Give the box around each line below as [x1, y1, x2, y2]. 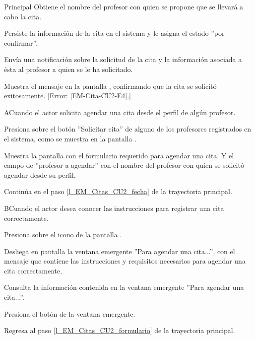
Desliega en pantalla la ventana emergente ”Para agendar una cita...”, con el [4, 246, 235, 256]
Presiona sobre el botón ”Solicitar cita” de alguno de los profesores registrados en [4, 124, 251, 134]
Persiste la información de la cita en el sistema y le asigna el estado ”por [4, 28, 225, 38]
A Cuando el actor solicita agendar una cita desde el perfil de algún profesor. [4, 107, 236, 117]
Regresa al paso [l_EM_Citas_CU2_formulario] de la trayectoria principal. [4, 325, 235, 336]
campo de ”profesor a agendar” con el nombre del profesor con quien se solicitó [4, 160, 244, 170]
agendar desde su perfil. [4, 169, 76, 180]
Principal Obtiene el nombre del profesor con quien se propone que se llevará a [4, 1, 244, 11]
